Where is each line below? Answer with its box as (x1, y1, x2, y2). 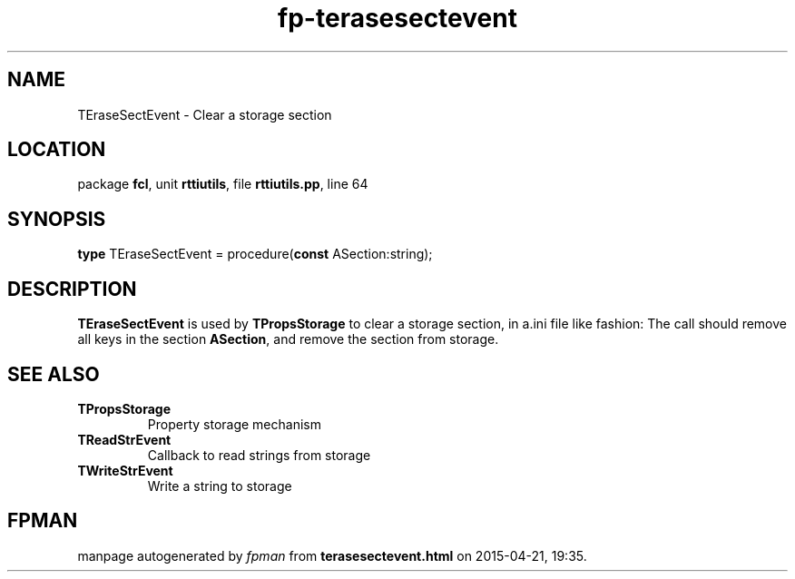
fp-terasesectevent (278, 3, 517, 34)
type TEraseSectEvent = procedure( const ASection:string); (77, 246, 433, 262)
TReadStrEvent (77, 431, 172, 447)
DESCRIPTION (7, 277, 137, 300)
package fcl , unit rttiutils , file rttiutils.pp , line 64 (77, 176, 368, 192)
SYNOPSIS (7, 207, 106, 231)
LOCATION (7, 138, 106, 162)
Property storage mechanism (147, 416, 321, 432)
